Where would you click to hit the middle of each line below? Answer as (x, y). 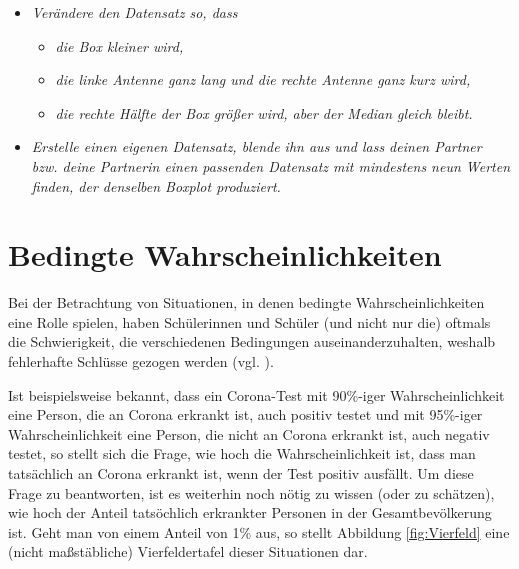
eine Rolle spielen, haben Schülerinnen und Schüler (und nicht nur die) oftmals (249, 321)
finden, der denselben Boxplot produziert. (156, 185)
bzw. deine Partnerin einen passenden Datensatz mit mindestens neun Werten (271, 165)
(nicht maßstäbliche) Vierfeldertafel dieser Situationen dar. (188, 551)
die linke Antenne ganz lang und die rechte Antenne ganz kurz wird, (263, 79)
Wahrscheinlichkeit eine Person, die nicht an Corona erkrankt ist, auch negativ (249, 433)
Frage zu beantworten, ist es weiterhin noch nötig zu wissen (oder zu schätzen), (251, 492)
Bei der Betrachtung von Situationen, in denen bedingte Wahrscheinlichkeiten (246, 302)
